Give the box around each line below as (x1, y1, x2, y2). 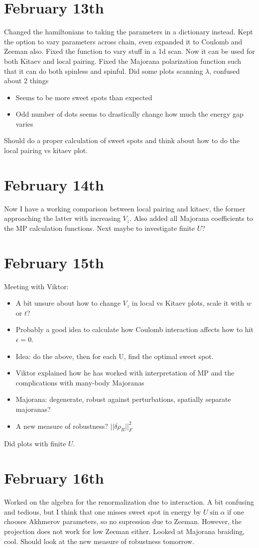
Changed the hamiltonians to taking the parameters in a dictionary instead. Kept (4, 26, 253, 37)
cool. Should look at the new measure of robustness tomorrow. (4, 536, 194, 546)
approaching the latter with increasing (4, 213, 121, 223)
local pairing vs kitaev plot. (4, 145, 88, 156)
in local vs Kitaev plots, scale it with (131, 298, 245, 308)
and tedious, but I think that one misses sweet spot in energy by (4, 506, 201, 517)
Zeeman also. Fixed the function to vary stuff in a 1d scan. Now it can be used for (4, 46, 255, 56)
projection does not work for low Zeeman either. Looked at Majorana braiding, (4, 526, 245, 536)
